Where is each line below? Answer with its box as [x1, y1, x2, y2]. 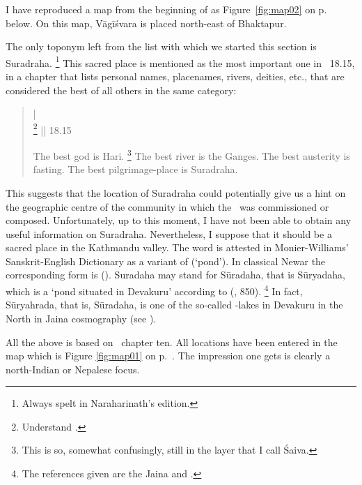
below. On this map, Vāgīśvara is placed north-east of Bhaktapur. [6, 15, 287, 30]
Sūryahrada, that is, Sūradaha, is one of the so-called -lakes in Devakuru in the [6, 297, 343, 312]
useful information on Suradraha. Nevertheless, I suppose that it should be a [6, 226, 332, 241]
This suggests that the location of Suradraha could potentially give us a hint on [6, 185, 346, 200]
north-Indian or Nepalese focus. [6, 361, 140, 376]
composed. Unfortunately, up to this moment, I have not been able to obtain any [6, 213, 352, 227]
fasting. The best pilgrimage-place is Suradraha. [33, 162, 238, 177]
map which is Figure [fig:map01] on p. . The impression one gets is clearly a [6, 348, 331, 363]
